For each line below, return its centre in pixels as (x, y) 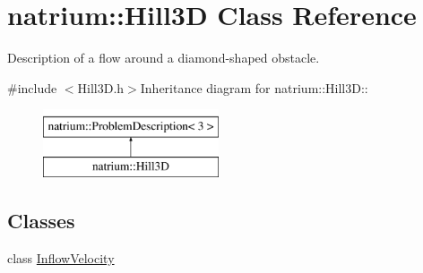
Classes (41, 220)
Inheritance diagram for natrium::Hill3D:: (254, 87)
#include (32, 87)
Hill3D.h (101, 87)
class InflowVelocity (61, 257)
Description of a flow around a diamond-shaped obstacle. (164, 58)
